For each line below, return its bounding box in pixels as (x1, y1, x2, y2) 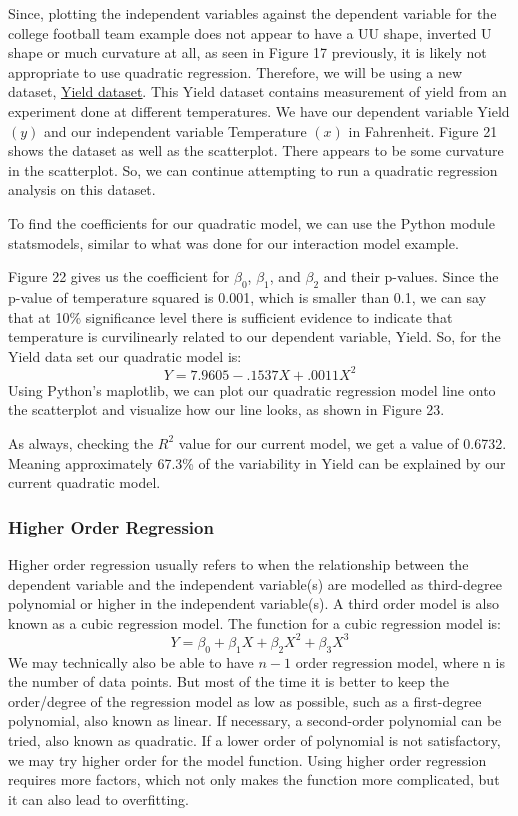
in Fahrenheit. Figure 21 (348, 120, 498, 141)
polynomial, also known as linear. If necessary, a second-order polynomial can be (8, 710, 502, 731)
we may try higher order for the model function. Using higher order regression (8, 749, 487, 770)
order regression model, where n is (295, 651, 505, 672)
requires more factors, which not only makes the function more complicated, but (8, 769, 500, 790)
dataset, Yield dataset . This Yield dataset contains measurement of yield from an (8, 81, 507, 102)
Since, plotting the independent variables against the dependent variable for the (8, 3, 497, 23)
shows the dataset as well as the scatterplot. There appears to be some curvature (8, 140, 504, 161)
